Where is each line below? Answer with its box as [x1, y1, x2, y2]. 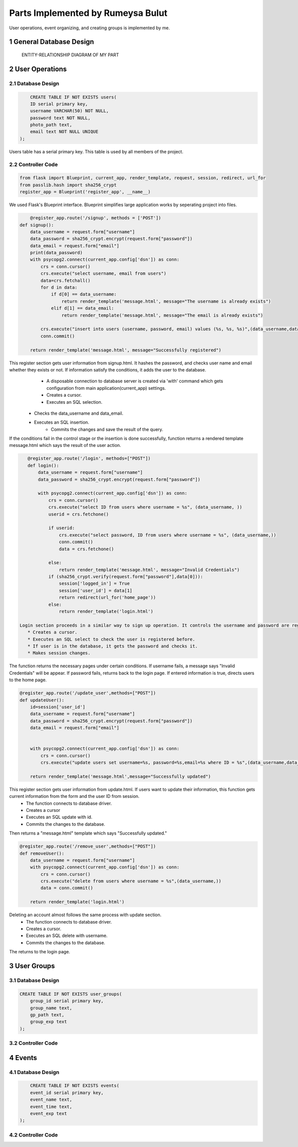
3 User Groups [9, 962, 55, 970]
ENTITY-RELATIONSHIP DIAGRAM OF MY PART [21, 52, 119, 58]
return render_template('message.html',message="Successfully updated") [30, 774, 211, 779]
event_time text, [30, 1104, 73, 1109]
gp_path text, [30, 1012, 65, 1017]
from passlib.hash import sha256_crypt [19, 182, 117, 188]
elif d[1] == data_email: [51, 305, 114, 311]
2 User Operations [9, 65, 67, 73]
